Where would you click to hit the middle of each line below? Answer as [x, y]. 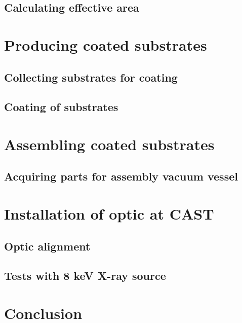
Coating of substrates [61, 107]
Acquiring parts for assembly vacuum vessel [121, 176]
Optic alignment [47, 246]
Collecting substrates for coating [91, 77]
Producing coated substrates [106, 44]
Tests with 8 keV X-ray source [85, 276]
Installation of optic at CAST [109, 214]
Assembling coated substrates [109, 144]
